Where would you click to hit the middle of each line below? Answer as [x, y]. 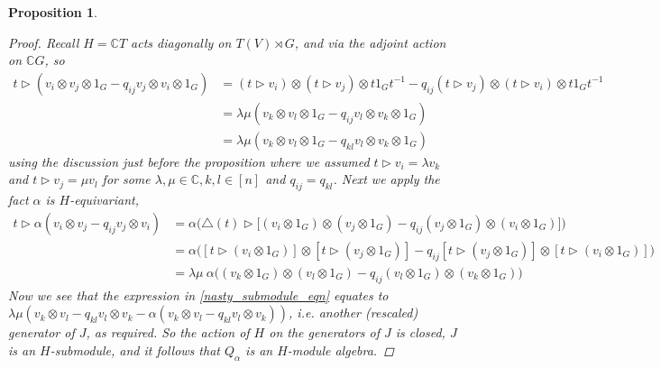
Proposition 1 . [53, 12]
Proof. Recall [44, 42]
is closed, [420, 332]
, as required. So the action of [168, 332]
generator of [41, 332]
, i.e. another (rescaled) [353, 313]
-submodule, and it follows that [135, 350]
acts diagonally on [181, 42]
